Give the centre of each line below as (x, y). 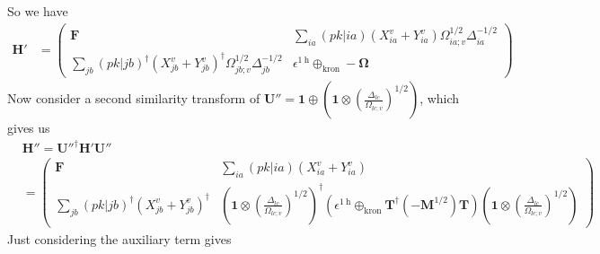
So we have (38, 11)
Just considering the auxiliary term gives (119, 238)
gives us (29, 128)
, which (440, 98)
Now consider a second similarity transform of (134, 98)
